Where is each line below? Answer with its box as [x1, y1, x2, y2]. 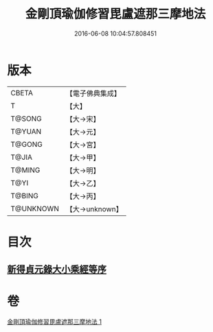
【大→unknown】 [65, 204, 123, 213]
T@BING [10, 191, 39, 200]
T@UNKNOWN [10, 204, 60, 213]
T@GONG [10, 139, 43, 149]
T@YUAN [10, 126, 42, 136]
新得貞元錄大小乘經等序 [7, 263, 106, 275]
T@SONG [10, 114, 43, 123]
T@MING [10, 165, 41, 175]
